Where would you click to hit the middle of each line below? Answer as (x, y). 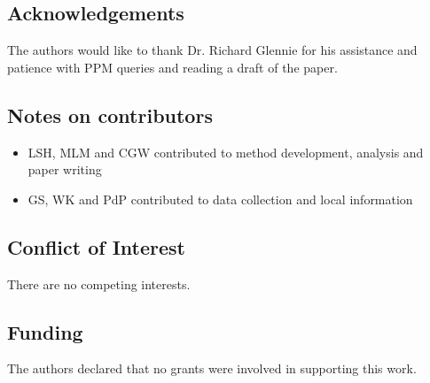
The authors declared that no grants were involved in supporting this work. (212, 368)
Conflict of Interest (97, 246)
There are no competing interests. (99, 283)
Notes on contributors (110, 115)
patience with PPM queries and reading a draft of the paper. (172, 67)
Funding (45, 331)
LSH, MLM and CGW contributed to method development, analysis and (226, 152)
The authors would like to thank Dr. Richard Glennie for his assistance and (212, 50)
